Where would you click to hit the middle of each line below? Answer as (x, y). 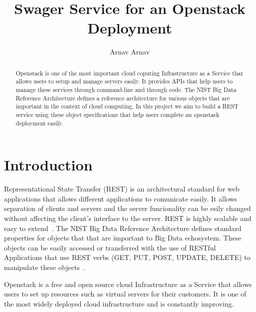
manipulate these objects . (45, 267)
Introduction (48, 165)
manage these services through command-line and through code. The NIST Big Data (126, 90)
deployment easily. (39, 123)
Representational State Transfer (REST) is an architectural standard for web (122, 189)
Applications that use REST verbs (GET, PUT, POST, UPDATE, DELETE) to (127, 257)
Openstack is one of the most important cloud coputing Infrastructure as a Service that (129, 73)
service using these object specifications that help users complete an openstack (118, 114)
